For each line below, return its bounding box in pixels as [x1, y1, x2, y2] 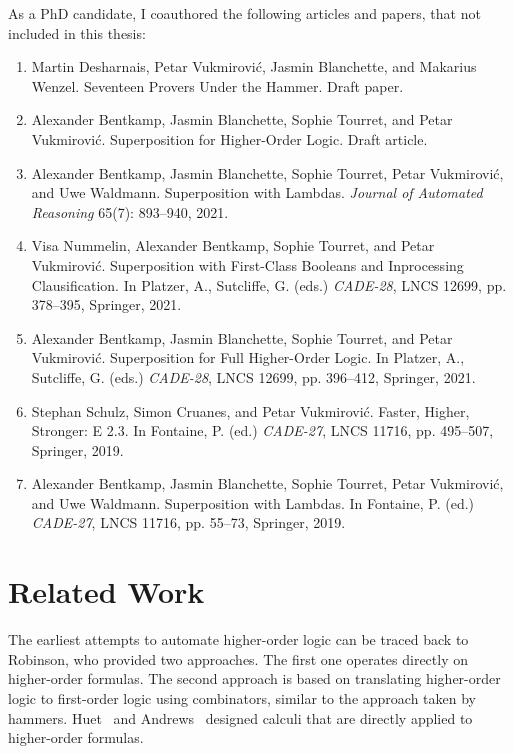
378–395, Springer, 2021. [31, 294, 182, 315]
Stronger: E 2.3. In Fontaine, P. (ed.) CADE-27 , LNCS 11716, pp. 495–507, [31, 420, 494, 441]
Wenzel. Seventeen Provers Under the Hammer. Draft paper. [31, 75, 404, 96]
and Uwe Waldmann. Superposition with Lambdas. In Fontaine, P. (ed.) [31, 492, 475, 513]
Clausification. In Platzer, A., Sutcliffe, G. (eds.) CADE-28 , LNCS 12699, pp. [31, 274, 507, 295]
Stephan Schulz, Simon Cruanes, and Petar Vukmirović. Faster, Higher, [31, 400, 470, 421]
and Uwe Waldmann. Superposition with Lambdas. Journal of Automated [31, 182, 483, 203]
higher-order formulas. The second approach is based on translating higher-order [8, 668, 501, 689]
